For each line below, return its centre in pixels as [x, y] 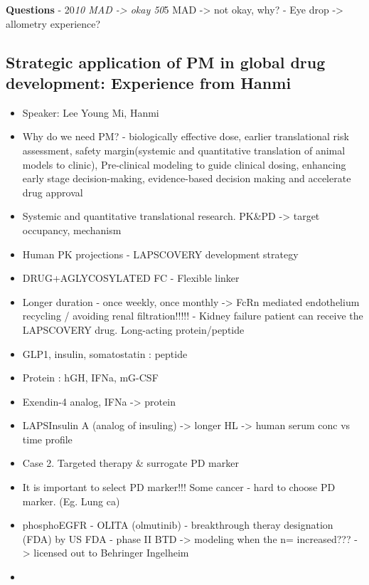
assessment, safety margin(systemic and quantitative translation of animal [184, 150]
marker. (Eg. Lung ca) [71, 501]
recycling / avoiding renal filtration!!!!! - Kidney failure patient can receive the [193, 316]
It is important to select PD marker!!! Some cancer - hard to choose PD [179, 487]
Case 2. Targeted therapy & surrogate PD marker [130, 463]
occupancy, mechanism [72, 230]
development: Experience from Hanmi [149, 82]
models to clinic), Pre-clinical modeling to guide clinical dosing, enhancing [184, 164]
